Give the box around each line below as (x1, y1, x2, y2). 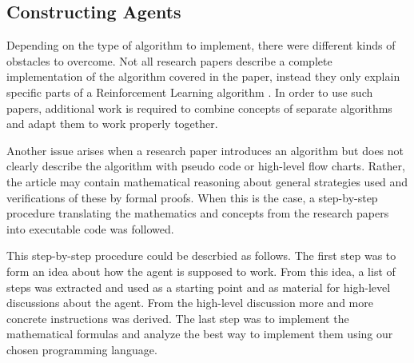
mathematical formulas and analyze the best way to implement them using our (6, 325, 393, 342)
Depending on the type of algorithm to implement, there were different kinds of (6, 37, 396, 54)
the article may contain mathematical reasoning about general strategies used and (6, 173, 408, 189)
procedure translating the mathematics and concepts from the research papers (6, 205, 389, 221)
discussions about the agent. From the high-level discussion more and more (6, 294, 373, 311)
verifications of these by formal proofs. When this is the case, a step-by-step (6, 189, 378, 205)
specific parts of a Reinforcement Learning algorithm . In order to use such (6, 83, 373, 100)
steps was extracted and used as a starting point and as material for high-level (6, 278, 391, 295)
